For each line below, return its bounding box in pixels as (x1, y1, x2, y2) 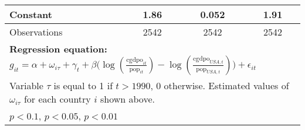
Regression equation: (9, 42, 107, 55)
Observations (9, 25, 63, 38)
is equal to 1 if (53, 79, 113, 92)
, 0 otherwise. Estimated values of (150, 79, 289, 92)
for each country (23, 92, 91, 106)
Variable (9, 79, 43, 92)
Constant (9, 8, 52, 21)
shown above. (100, 92, 155, 106)
